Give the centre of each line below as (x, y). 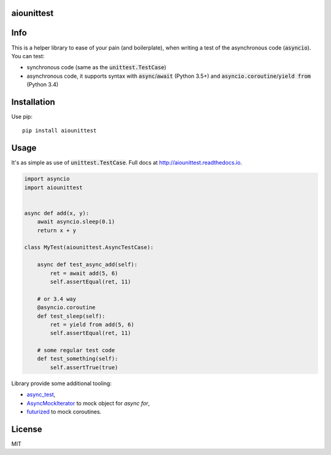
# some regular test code (76, 350)
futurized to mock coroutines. (64, 412)
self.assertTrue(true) (84, 367)
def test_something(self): (78, 359)
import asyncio (47, 179)
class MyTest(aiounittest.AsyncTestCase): (89, 247)
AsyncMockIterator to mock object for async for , (88, 403)
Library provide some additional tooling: (62, 383)
